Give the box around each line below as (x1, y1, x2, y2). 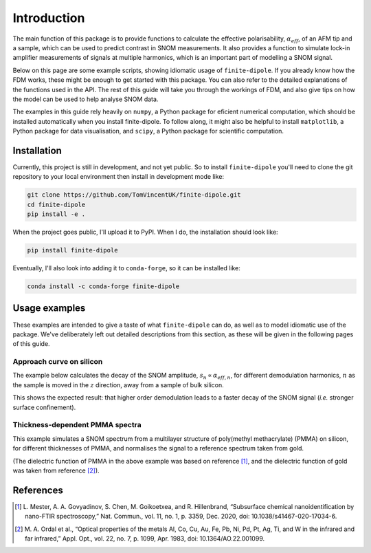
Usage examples (12, 303, 86, 314)
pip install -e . (27, 210, 86, 218)
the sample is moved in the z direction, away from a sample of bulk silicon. (12, 380, 224, 389)
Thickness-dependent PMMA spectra (12, 420, 142, 430)
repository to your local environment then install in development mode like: (12, 173, 225, 181)
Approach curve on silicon (12, 357, 103, 367)
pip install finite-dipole (27, 246, 118, 254)
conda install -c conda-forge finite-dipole (27, 283, 180, 290)
